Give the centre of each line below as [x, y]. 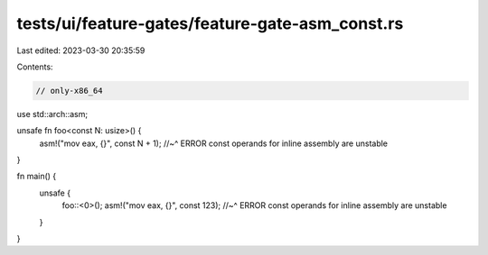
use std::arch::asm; [52, 114]
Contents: [35, 67]
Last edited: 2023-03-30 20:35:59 [81, 50]
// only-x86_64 [69, 91]
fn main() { [37, 177]
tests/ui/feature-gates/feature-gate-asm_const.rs [210, 23]
